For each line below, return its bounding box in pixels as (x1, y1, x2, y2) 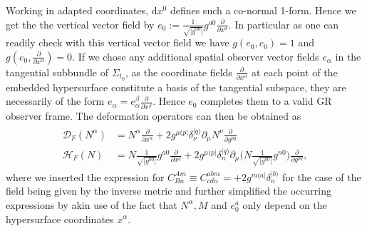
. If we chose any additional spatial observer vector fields (72, 48, 319, 63)
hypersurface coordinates (6, 211, 114, 226)
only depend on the (242, 197, 327, 212)
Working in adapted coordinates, (6, 3, 149, 17)
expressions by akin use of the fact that (6, 197, 177, 212)
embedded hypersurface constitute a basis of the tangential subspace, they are (6, 79, 346, 94)
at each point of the (252, 64, 338, 79)
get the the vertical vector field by (6, 16, 155, 31)
